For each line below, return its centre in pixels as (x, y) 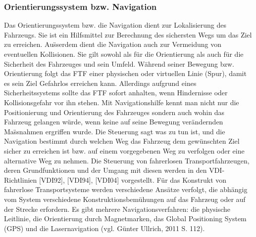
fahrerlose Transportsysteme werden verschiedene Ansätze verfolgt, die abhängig (126, 189)
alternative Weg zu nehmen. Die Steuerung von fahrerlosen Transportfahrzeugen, (127, 160)
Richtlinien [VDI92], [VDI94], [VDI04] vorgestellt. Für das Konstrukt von (115, 179)
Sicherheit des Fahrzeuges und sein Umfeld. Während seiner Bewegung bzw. (119, 63)
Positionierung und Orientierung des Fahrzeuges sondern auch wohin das (114, 112)
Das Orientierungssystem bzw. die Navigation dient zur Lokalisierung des (115, 25)
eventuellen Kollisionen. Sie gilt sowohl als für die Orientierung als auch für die (124, 54)
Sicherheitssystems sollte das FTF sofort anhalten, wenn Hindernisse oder (116, 93)
